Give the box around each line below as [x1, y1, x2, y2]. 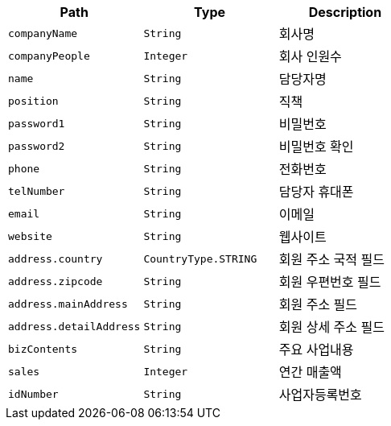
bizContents [8, 342, 78, 355]
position [8, 94, 59, 107]
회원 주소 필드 [278, 296, 358, 312]
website [8, 230, 52, 242]
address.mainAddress [8, 297, 128, 310]
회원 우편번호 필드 [278, 274, 381, 290]
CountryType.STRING [143, 252, 257, 265]
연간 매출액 [278, 364, 342, 380]
